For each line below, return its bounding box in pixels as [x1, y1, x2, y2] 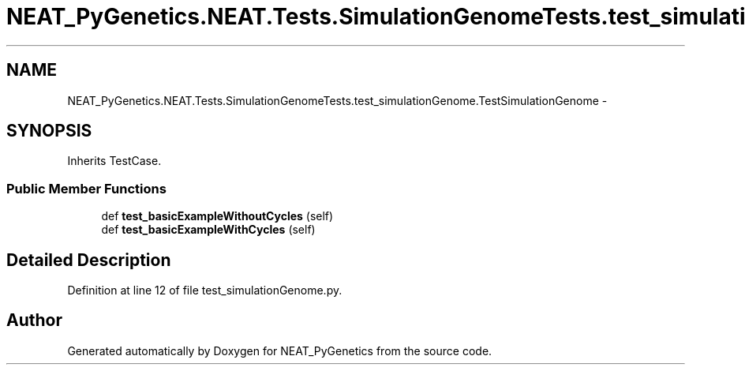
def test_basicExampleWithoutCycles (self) [101, 209, 334, 223]
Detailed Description [6, 249, 171, 270]
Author [6, 310, 62, 331]
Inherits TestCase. [67, 154, 162, 168]
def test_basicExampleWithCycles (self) [101, 223, 316, 237]
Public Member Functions [6, 180, 167, 197]
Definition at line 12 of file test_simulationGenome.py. [67, 283, 343, 298]
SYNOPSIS [6, 121, 92, 141]
